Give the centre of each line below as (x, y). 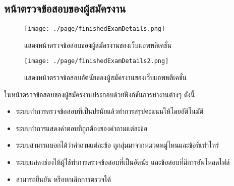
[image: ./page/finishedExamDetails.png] (95, 29)
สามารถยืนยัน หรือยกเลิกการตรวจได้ (63, 179)
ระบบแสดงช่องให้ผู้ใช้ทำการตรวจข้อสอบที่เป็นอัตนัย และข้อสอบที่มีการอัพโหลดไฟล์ (123, 162)
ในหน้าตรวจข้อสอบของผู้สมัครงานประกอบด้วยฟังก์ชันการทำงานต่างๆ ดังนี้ (100, 94)
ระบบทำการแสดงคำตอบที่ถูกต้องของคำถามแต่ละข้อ (82, 128)
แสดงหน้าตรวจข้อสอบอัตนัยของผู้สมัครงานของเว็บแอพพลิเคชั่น (106, 77)
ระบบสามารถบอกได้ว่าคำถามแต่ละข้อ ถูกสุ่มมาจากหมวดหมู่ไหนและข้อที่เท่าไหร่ (118, 145)
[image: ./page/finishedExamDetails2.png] (97, 61)
